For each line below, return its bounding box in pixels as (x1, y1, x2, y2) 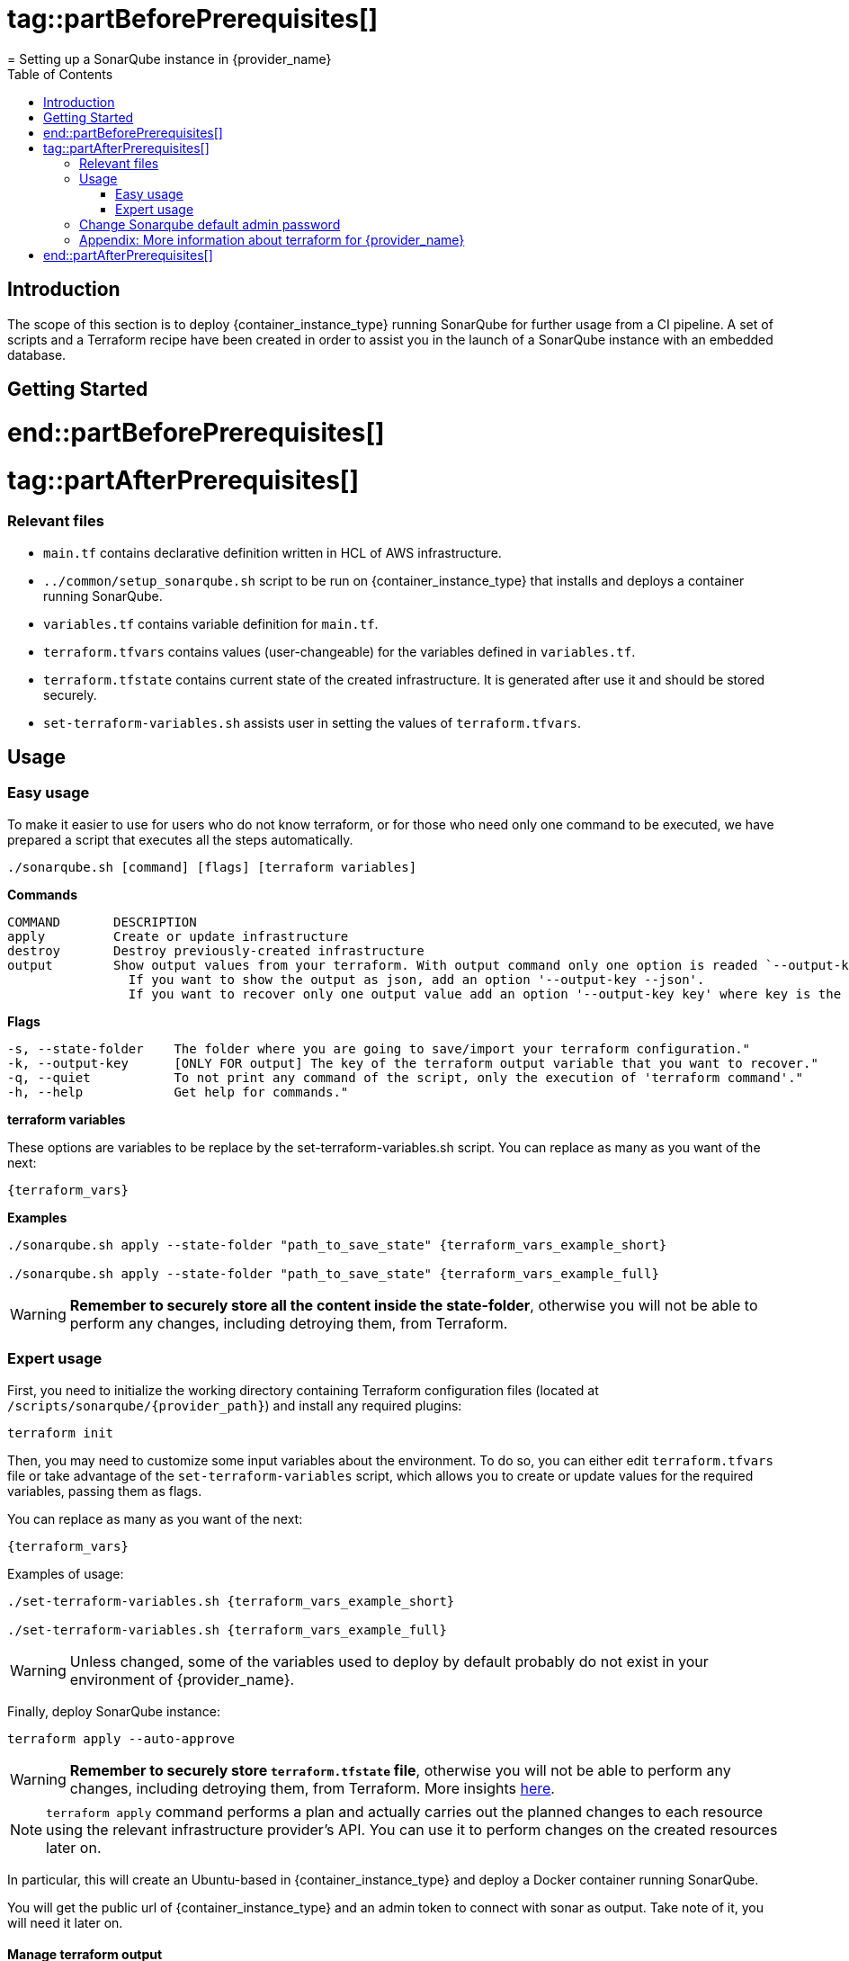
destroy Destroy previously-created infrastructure (7, 943, 424, 958)
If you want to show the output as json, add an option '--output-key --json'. (128, 972, 705, 987)
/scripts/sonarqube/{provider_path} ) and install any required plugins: (7, 1397, 462, 1413)
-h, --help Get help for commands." (7, 1084, 349, 1099)
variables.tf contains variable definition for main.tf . (43, 615, 379, 631)
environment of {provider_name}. (69, 1670, 295, 1688)
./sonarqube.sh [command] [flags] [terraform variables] (7, 859, 417, 874)
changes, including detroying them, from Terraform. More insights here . (69, 1778, 555, 1797)
